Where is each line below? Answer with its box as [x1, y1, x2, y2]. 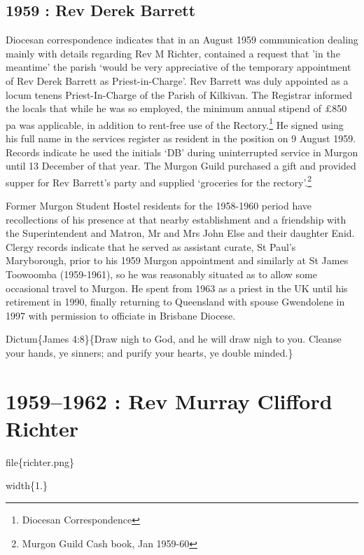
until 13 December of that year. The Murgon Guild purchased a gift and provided [6, 158, 356, 173]
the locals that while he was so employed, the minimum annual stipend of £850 [6, 101, 347, 116]
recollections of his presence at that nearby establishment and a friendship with [6, 212, 346, 226]
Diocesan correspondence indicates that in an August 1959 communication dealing [6, 32, 358, 47]
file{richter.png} [6, 454, 75, 469]
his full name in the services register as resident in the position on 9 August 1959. [6, 131, 356, 146]
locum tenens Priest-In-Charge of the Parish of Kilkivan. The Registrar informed [6, 87, 353, 102]
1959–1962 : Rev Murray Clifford [6, 386, 332, 415]
